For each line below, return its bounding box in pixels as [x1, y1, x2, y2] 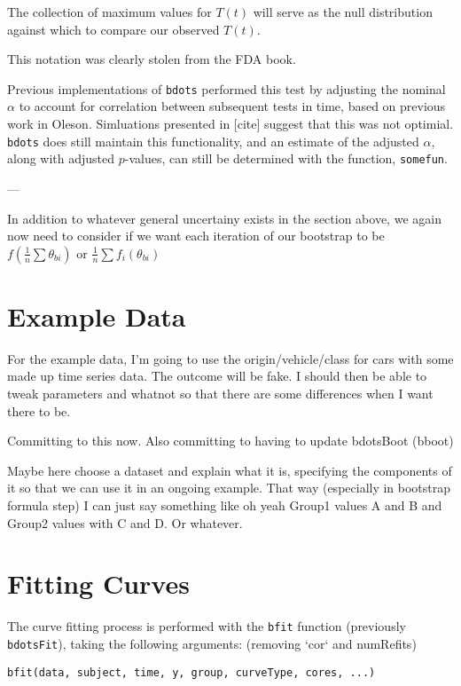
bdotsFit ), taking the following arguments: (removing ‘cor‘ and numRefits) [7, 634, 417, 652]
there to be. [7, 401, 71, 420]
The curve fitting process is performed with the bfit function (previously [7, 617, 406, 635]
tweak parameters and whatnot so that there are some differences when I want [7, 384, 434, 403]
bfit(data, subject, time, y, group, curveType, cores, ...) [7, 666, 376, 679]
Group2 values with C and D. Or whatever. [7, 513, 243, 532]
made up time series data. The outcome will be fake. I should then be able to [7, 367, 427, 385]
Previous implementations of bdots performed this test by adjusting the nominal [7, 79, 446, 98]
